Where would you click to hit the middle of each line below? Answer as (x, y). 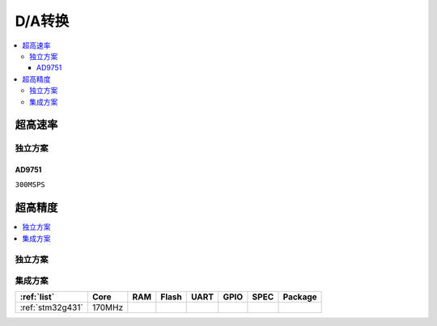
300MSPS (30, 185)
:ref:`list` (37, 297)
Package (300, 297)
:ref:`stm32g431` (52, 307)
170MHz (108, 307)
